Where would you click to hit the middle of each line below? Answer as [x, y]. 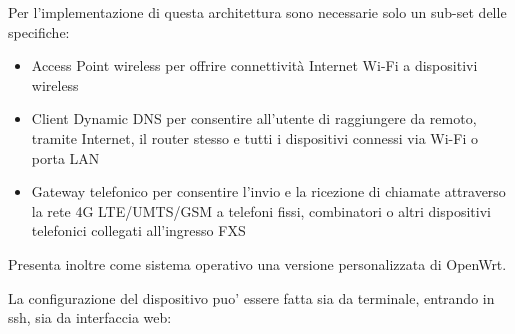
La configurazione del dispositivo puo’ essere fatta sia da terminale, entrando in [251, 297]
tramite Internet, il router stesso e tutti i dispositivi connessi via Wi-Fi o [254, 137]
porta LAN [65, 157]
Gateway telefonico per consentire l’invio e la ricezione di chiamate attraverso [268, 191]
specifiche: [39, 31]
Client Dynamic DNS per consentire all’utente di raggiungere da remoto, [254, 118]
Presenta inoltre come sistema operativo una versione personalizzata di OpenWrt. [257, 263]
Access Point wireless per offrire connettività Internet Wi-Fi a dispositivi [254, 65]
